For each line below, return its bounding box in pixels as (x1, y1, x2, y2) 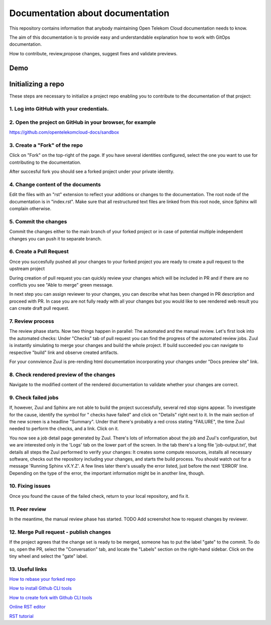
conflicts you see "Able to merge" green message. (9, 282, 113, 288)
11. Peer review (9, 505, 46, 512)
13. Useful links (9, 566, 47, 573)
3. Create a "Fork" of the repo (9, 142, 83, 149)
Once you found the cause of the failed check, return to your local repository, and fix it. (9, 493, 190, 499)
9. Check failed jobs (9, 394, 59, 401)
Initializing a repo (9, 79, 65, 88)
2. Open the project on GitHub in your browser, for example (9, 119, 156, 126)
